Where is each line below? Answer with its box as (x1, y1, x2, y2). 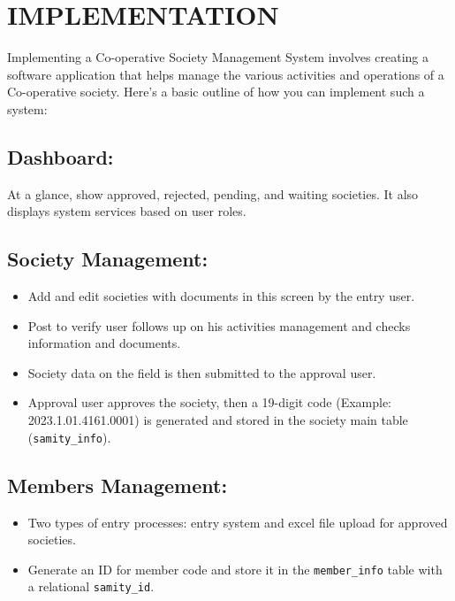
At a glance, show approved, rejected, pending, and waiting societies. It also (7, 184, 419, 203)
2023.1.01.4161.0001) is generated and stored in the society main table (27, 411, 408, 429)
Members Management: (7, 471, 228, 498)
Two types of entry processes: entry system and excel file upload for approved (27, 512, 448, 531)
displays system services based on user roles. (7, 202, 246, 220)
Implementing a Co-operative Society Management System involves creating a (7, 48, 428, 66)
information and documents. (27, 334, 181, 352)
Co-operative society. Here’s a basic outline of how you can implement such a (7, 82, 425, 101)
